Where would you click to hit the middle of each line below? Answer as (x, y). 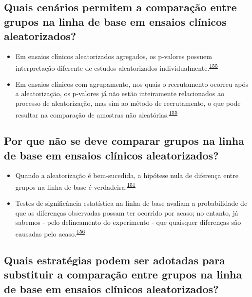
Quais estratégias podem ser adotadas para (115, 260)
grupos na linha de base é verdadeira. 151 (75, 186)
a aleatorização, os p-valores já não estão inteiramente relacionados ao (120, 93)
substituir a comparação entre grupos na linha (123, 274)
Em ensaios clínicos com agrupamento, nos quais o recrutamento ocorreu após (132, 84)
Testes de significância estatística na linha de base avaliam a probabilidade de (131, 203)
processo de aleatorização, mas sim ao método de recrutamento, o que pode (128, 103)
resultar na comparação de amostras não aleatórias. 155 (97, 114)
